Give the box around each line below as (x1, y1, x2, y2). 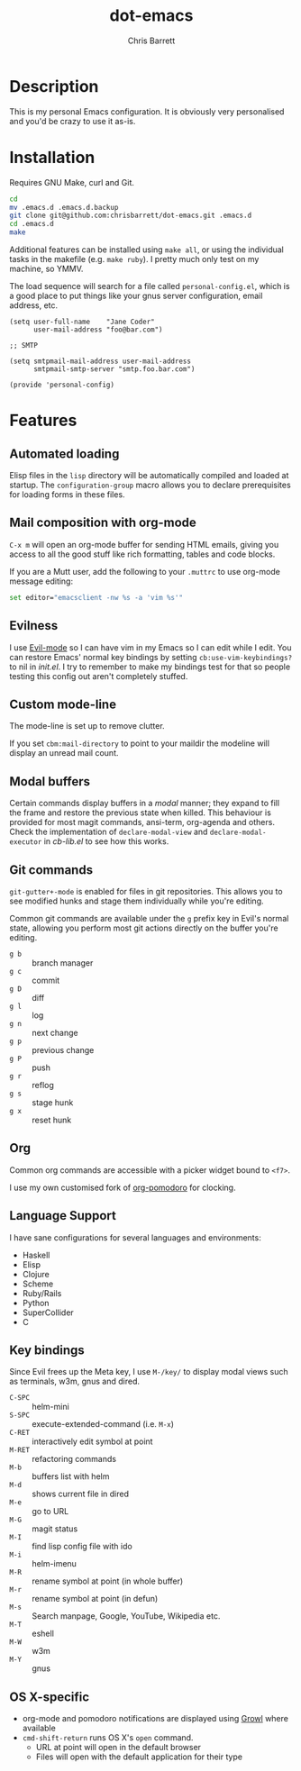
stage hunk (32, 1096, 74, 1108)
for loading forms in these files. (9, 489, 125, 500)
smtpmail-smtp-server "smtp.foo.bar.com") (32, 365, 196, 374)
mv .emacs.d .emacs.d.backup (9, 203, 119, 212)
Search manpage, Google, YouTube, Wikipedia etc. (32, 1611, 221, 1621)
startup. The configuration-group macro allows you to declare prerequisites (9, 479, 291, 490)
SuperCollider (22, 1307, 74, 1318)
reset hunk (32, 1114, 72, 1125)
